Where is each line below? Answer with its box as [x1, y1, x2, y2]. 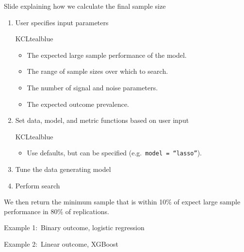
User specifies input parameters [15, 17, 109, 27]
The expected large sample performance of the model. [27, 50, 187, 60]
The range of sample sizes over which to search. [27, 66, 168, 76]
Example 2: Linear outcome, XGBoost [4, 238, 119, 249]
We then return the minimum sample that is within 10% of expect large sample [4, 197, 241, 207]
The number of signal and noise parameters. [27, 82, 158, 92]
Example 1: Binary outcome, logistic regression [4, 222, 145, 233]
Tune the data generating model [15, 164, 111, 174]
